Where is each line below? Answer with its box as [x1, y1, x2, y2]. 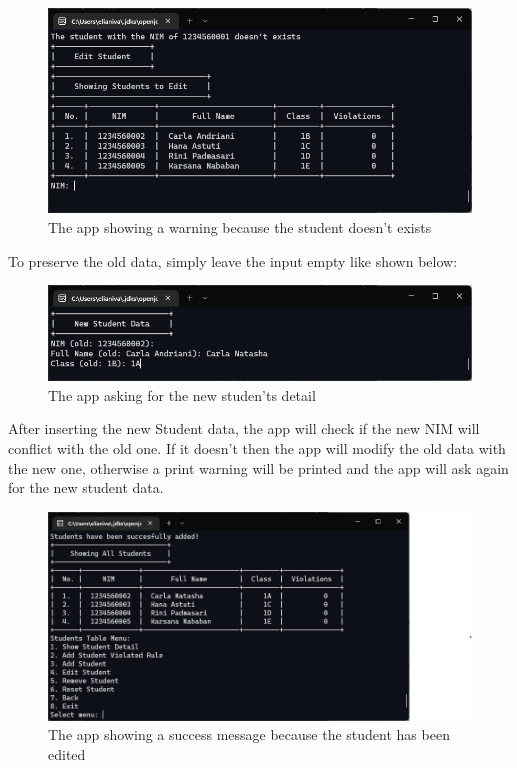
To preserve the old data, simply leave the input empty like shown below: [8, 250, 458, 271]
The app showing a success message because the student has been [48, 724, 450, 745]
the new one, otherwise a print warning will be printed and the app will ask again [8, 457, 509, 478]
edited [48, 743, 86, 764]
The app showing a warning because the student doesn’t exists [48, 217, 432, 238]
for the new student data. [8, 477, 164, 498]
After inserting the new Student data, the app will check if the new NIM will [8, 418, 480, 439]
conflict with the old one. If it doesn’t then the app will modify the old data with [8, 437, 506, 458]
